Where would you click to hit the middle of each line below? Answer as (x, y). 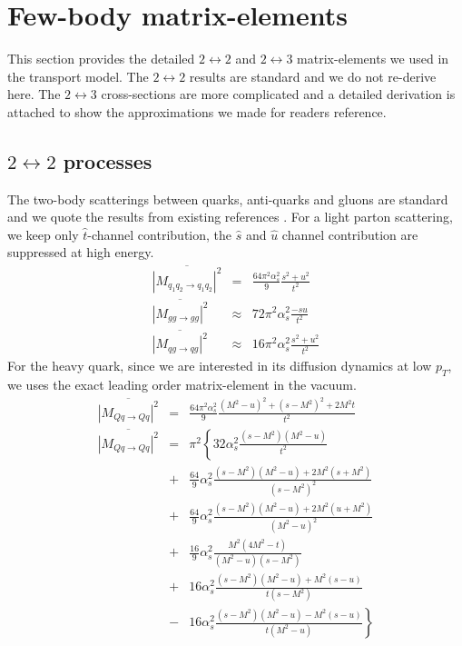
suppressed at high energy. (81, 252)
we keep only (43, 234)
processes (108, 160)
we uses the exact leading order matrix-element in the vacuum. (182, 385)
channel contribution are (350, 234)
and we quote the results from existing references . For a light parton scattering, (230, 217)
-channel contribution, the (159, 234)
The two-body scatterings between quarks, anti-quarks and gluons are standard (228, 199)
